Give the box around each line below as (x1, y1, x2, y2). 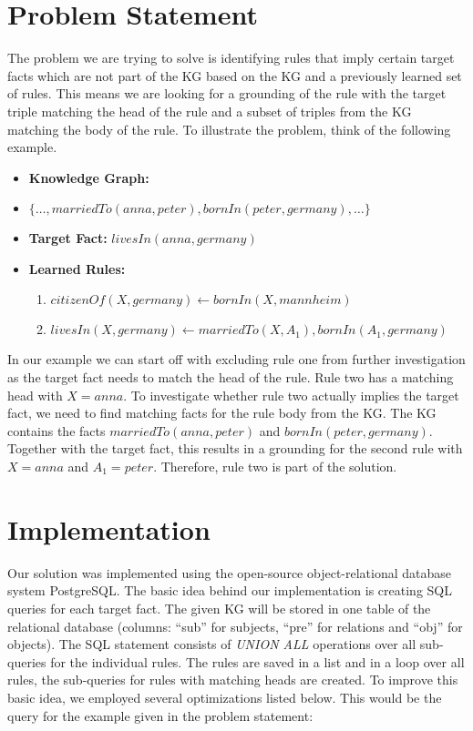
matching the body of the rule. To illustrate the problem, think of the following (7, 119, 451, 138)
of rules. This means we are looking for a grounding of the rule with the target (7, 84, 447, 103)
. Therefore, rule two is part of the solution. (153, 457, 397, 476)
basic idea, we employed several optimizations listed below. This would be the (7, 687, 442, 706)
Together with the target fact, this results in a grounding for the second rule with (7, 439, 463, 458)
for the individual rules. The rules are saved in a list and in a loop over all (50, 652, 465, 671)
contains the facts (7, 421, 106, 440)
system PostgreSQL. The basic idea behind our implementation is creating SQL (7, 581, 452, 600)
